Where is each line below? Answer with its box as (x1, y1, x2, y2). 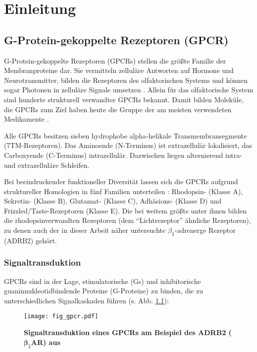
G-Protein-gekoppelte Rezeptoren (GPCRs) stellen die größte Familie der (4, 55, 226, 66)
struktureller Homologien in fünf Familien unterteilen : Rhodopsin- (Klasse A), (4, 186, 243, 196)
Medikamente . (4, 114, 49, 124)
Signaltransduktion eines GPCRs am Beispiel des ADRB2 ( (24, 327, 232, 338)
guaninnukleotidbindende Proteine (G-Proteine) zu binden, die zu (4, 285, 203, 296)
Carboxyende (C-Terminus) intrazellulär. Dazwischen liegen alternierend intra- (4, 149, 242, 160)
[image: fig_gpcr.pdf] (24, 313, 99, 320)
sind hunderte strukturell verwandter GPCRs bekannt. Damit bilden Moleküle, (4, 94, 244, 104)
